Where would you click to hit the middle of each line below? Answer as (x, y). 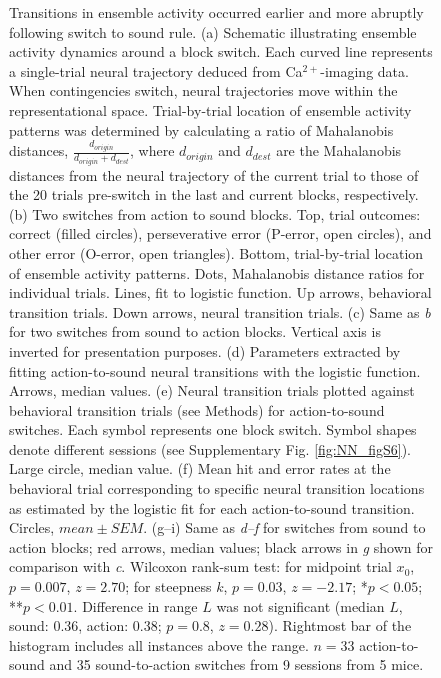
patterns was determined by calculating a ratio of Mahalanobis (201, 129)
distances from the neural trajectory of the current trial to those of (214, 174)
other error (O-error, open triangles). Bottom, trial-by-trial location (216, 252)
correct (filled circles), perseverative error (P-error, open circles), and (220, 233)
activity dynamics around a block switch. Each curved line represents (221, 51)
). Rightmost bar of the (340, 625)
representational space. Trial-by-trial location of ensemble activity (210, 109)
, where (152, 150)
